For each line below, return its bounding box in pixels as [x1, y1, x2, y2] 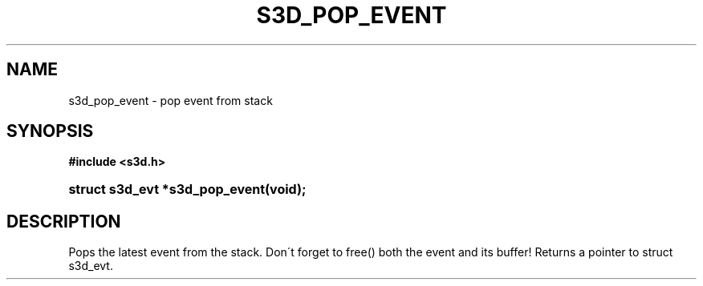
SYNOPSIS [6, 121, 94, 142]
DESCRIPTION [6, 211, 121, 232]
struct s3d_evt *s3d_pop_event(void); [68, 181, 307, 198]
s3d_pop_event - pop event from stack [68, 93, 273, 107]
